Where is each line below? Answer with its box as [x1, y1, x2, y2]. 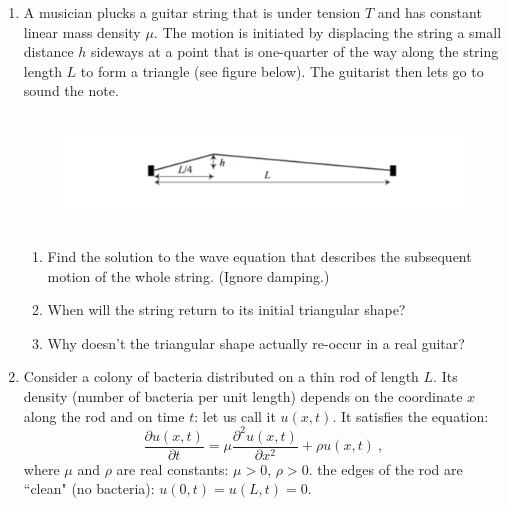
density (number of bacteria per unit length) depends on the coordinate [23, 385, 463, 406]
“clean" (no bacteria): [23, 478, 155, 499]
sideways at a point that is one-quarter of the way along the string [91, 41, 499, 62]
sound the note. [23, 80, 119, 101]
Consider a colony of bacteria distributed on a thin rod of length [23, 366, 419, 387]
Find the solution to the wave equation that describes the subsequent [47, 245, 472, 266]
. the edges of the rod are [308, 458, 463, 479]
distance [23, 41, 74, 62]
